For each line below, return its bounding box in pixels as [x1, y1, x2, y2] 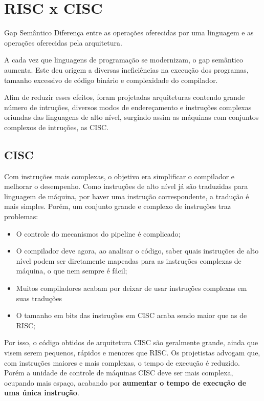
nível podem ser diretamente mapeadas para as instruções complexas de [16, 255, 241, 266]
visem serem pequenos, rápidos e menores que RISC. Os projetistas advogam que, [4, 347, 260, 357]
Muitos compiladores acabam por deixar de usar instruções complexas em [16, 283, 247, 293]
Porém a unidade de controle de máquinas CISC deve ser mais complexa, [4, 367, 233, 378]
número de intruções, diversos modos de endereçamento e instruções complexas [4, 101, 252, 112]
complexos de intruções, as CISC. [4, 121, 109, 132]
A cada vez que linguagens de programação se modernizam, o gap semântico [4, 54, 243, 65]
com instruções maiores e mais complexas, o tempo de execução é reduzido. [4, 357, 240, 368]
